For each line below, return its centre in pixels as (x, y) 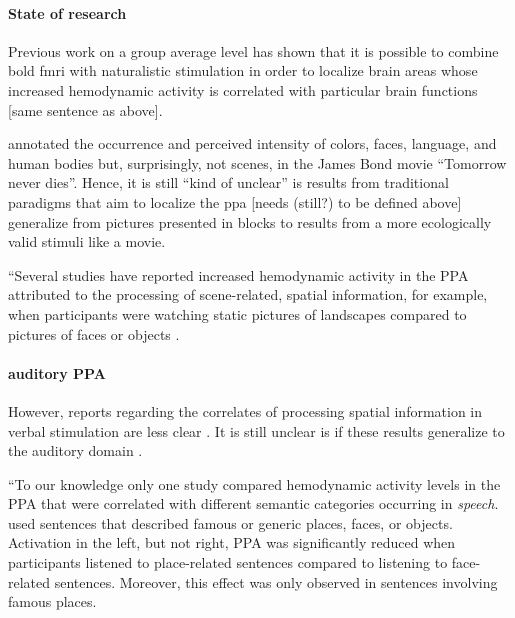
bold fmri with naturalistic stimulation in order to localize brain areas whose (243, 70)
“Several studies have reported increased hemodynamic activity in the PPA (238, 274)
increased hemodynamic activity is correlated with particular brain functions (243, 89)
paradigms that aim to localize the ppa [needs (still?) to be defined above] (235, 201)
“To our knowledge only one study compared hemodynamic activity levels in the (254, 483)
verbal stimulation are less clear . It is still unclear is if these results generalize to (256, 430)
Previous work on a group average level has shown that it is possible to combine (253, 50)
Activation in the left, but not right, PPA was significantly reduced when (232, 542)
